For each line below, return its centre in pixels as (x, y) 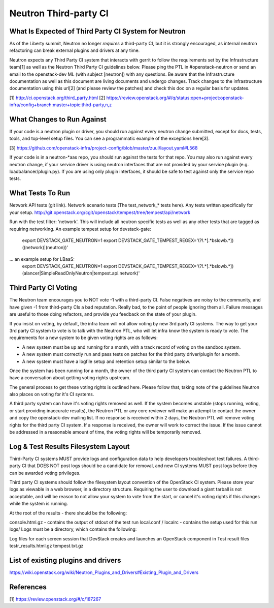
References (28, 587)
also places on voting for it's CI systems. (52, 394)
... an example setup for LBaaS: (42, 259)
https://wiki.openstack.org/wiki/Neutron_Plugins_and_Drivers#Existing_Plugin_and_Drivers (104, 572)
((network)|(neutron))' (45, 248)
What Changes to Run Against (58, 119)
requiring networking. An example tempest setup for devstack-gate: (80, 229)
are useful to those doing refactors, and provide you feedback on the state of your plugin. (103, 314)
